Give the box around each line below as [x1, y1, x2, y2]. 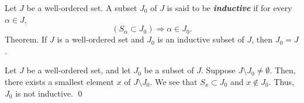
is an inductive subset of [157, 33, 244, 45]
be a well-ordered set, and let [26, 64, 131, 76]
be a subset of [144, 64, 194, 76]
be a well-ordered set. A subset [26, 2, 137, 13]
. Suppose [201, 64, 236, 76]
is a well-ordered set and [57, 33, 144, 45]
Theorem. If [5, 33, 47, 45]
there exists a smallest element [5, 75, 114, 87]
